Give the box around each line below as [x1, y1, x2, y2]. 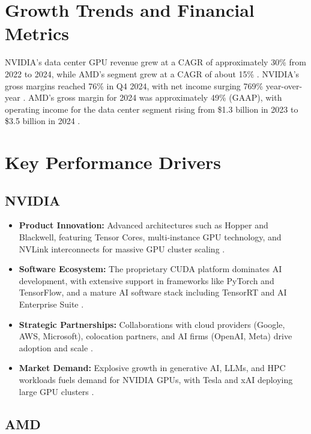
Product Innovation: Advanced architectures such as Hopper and [19, 219, 268, 231]
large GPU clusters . [19, 385, 94, 397]
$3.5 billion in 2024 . [5, 114, 80, 127]
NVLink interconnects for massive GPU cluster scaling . [19, 242, 225, 255]
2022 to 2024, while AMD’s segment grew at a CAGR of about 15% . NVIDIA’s [5, 67, 300, 80]
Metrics [5, 21, 70, 46]
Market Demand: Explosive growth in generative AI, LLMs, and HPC [19, 361, 286, 374]
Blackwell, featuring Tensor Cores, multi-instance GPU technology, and [19, 231, 282, 243]
